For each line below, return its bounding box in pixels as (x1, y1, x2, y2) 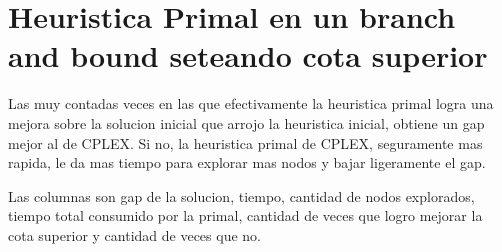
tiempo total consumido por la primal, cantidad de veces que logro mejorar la (8, 205, 483, 226)
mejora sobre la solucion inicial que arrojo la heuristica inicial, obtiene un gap (8, 112, 485, 133)
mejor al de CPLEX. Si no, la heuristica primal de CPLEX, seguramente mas (8, 132, 483, 153)
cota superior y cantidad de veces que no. (8, 224, 261, 245)
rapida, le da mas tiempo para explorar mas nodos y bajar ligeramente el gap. (8, 152, 486, 173)
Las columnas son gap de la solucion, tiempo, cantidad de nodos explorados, (8, 185, 475, 206)
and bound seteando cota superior (8, 35, 488, 76)
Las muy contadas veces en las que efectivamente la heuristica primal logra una (8, 93, 494, 114)
